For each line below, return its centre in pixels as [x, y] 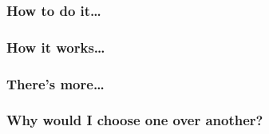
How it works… [56, 47]
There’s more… [55, 83]
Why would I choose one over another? [135, 120]
